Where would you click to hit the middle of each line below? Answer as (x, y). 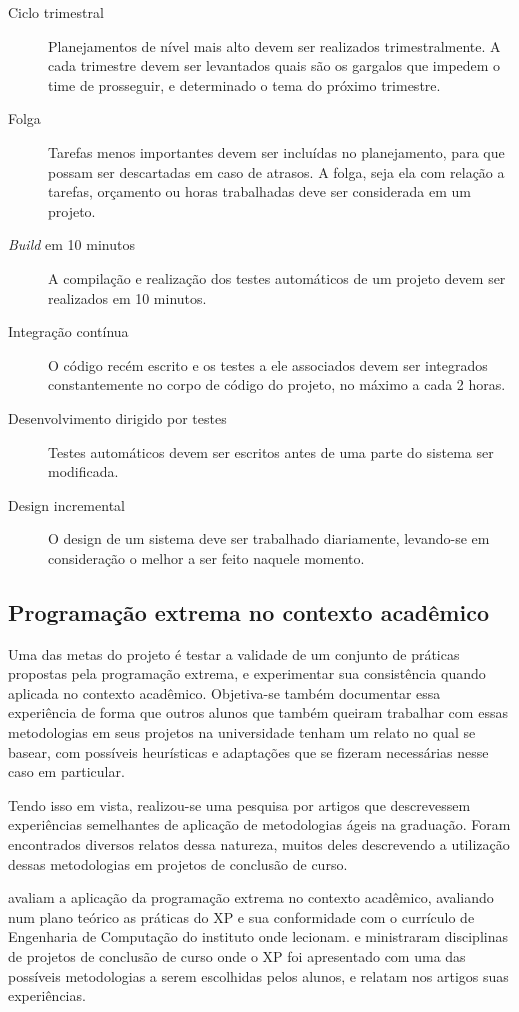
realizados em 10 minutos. (127, 297)
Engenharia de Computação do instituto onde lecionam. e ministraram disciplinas (258, 936)
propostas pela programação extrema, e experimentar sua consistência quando (247, 673)
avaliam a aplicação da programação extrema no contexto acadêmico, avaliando (251, 897)
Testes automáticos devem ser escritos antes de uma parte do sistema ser (271, 451)
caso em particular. (66, 771)
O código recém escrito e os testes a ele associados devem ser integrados (268, 364)
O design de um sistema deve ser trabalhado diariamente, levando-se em (269, 538)
